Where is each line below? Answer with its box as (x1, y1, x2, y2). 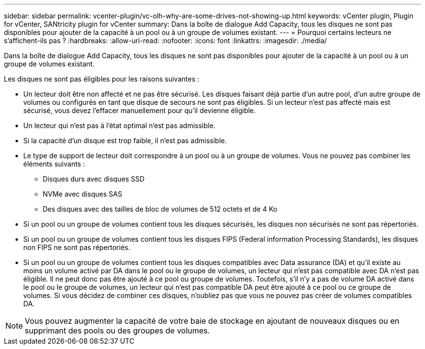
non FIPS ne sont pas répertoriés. (23, 243, 131, 251)
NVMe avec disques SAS (43, 190, 122, 198)
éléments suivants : (23, 160, 85, 168)
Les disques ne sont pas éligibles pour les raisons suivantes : (4, 75, 199, 83)
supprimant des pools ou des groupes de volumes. (25, 326, 210, 335)
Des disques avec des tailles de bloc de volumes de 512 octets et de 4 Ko (43, 205, 278, 213)
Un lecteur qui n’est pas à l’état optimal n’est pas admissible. (23, 121, 215, 130)
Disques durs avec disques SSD (43, 175, 145, 183)
